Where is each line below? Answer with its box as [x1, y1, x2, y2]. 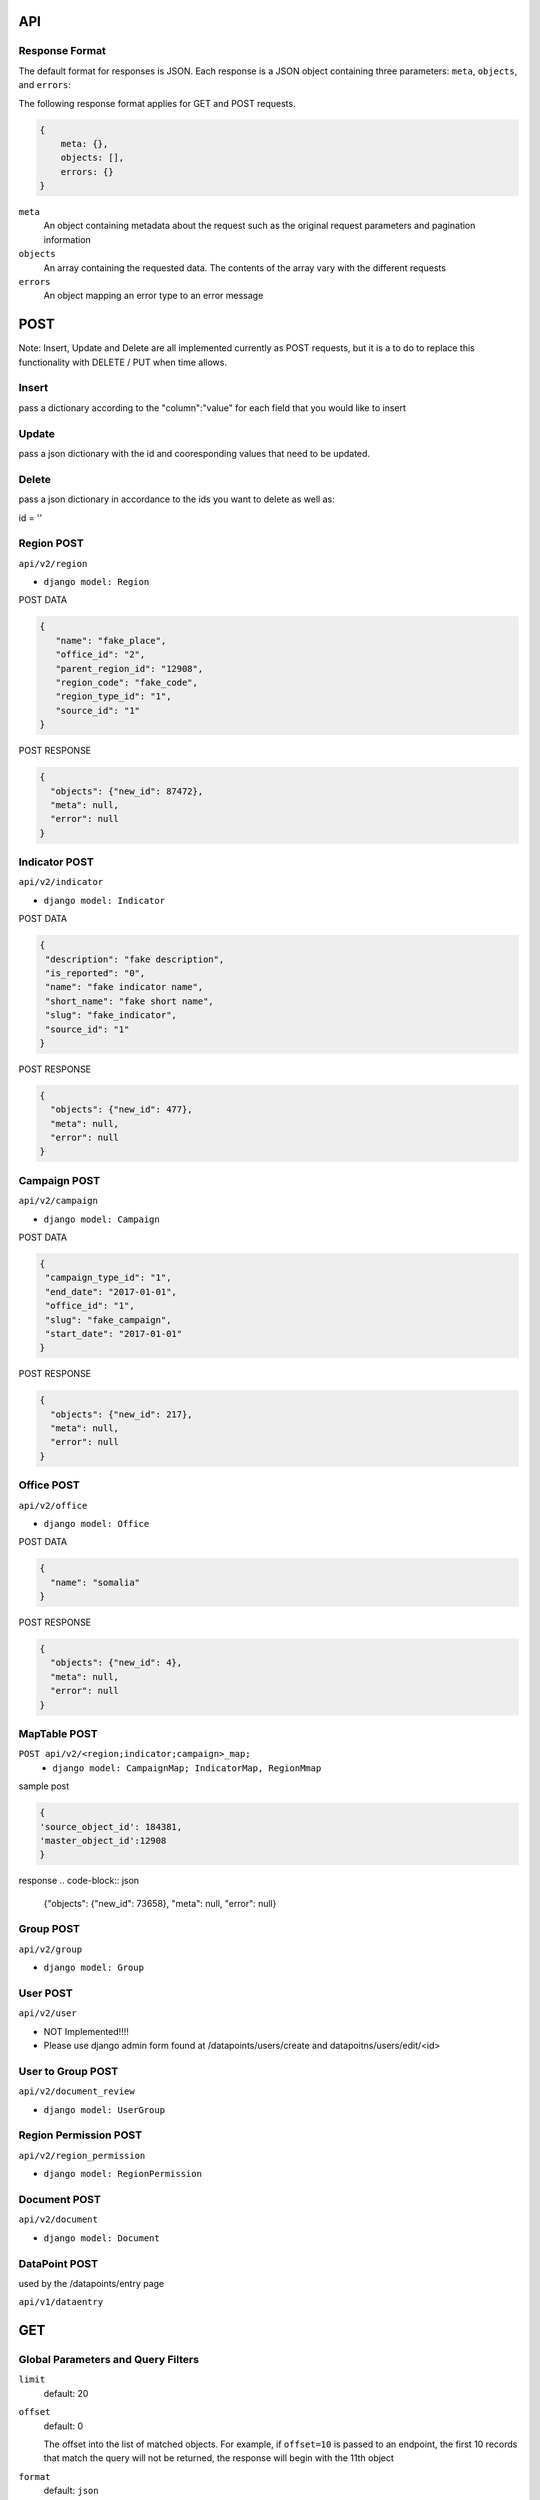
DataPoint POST [18, 2256, 99, 2270]
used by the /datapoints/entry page [18, 2277, 165, 2289]
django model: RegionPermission [43, 2168, 202, 2180]
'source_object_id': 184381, [39, 1821, 183, 1832]
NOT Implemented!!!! [43, 2025, 129, 2037]
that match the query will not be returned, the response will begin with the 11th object [43, 2452, 395, 2464]
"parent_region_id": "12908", [55, 663, 204, 674]
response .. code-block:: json [18, 1875, 140, 1887]
